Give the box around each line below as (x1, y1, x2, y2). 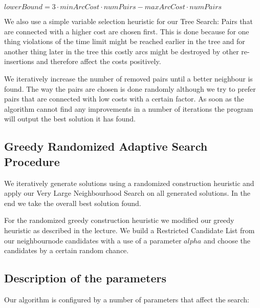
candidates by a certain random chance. (4, 245, 129, 256)
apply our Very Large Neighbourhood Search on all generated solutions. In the (4, 188, 250, 198)
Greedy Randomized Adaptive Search (4, 138, 208, 154)
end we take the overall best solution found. (4, 197, 141, 208)
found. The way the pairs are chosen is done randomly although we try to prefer (4, 83, 256, 94)
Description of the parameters (4, 270, 166, 286)
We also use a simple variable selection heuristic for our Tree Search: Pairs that (4, 16, 253, 26)
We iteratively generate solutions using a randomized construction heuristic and (4, 177, 254, 188)
